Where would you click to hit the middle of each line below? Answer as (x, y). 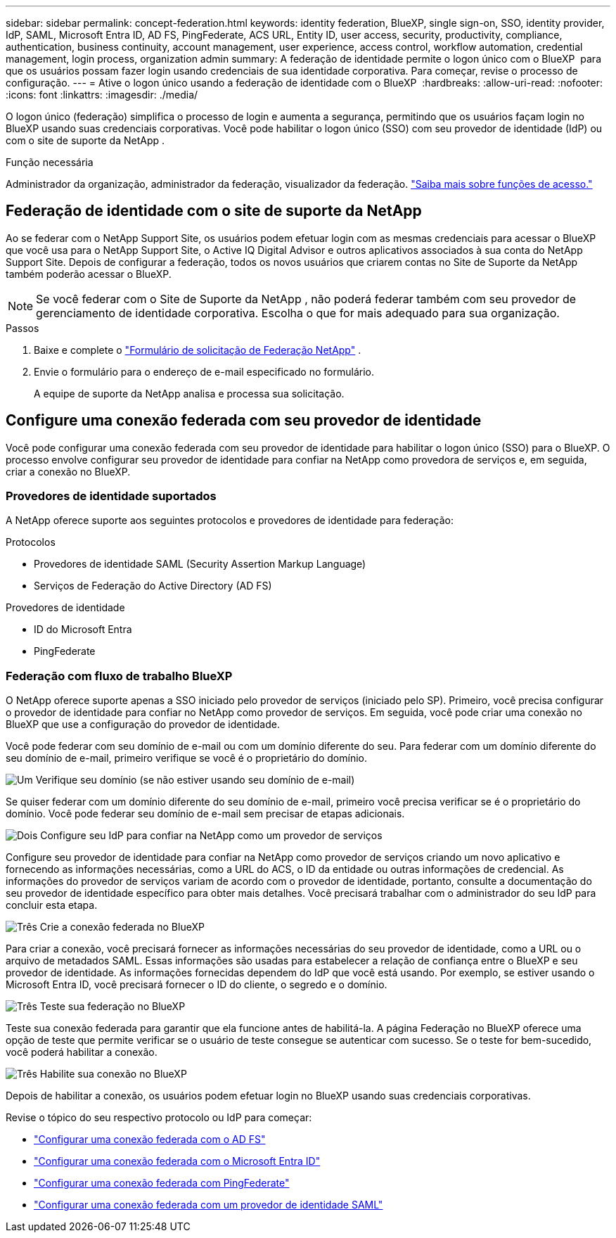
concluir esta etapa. (52, 905)
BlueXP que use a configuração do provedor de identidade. (143, 725)
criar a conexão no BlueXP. (68, 471)
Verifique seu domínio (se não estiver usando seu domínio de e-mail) (195, 780)
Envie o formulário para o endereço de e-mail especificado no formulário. (204, 371)
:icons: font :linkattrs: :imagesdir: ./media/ (102, 95)
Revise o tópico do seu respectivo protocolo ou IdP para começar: (159, 1118)
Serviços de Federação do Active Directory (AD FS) (153, 586)
